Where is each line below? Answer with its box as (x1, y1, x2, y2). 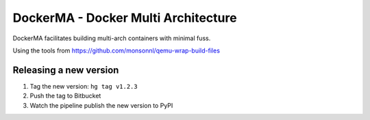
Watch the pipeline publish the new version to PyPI (29, 101, 173, 109)
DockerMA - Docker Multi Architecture (12, 10, 237, 25)
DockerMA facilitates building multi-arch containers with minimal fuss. (12, 34, 211, 42)
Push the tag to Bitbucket (29, 92, 101, 100)
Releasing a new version (12, 64, 119, 76)
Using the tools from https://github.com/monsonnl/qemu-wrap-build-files (12, 46, 221, 55)
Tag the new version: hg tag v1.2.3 (29, 82, 138, 90)
